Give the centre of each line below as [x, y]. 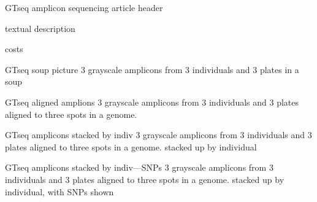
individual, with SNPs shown [59, 191]
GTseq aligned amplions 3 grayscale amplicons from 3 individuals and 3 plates [152, 102]
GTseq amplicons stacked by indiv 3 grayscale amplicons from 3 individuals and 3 [158, 135]
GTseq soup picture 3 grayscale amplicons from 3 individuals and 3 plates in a [152, 69]
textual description [40, 28]
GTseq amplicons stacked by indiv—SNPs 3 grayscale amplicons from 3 [139, 167]
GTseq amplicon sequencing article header [84, 7]
